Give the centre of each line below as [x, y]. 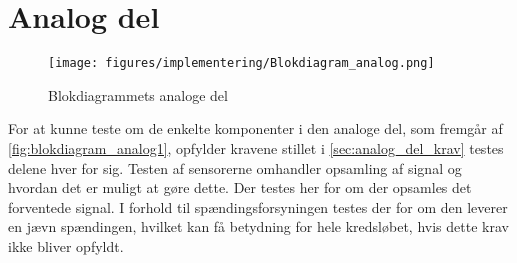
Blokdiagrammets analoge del [138, 94]
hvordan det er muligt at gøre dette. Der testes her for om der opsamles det [240, 187]
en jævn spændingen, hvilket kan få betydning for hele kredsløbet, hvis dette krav [258, 226]
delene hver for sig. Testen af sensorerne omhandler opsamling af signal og [235, 167]
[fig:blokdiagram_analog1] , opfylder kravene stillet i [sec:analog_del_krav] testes [256, 147]
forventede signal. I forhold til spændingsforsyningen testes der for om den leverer [258, 206]
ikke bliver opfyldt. [66, 245]
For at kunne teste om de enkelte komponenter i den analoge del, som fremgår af [255, 128]
